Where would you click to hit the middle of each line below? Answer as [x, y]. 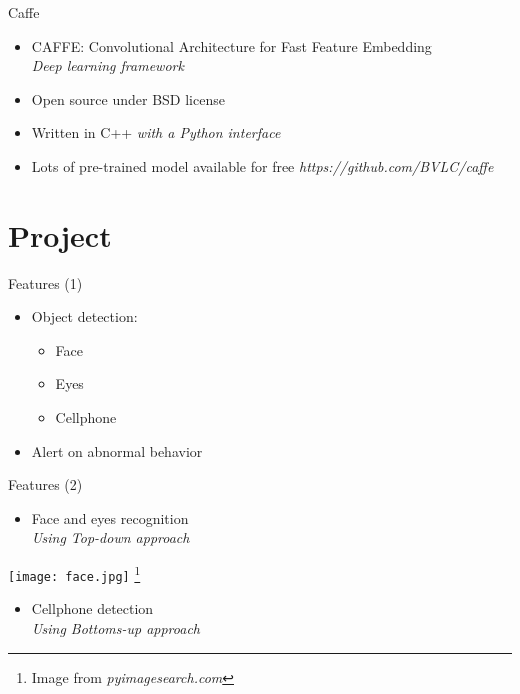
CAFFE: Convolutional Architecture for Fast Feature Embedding [231, 45]
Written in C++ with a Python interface [156, 132]
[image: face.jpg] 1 [74, 573]
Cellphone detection [92, 608]
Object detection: [84, 316]
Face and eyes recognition [110, 517]
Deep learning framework [107, 65]
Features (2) [45, 484]
